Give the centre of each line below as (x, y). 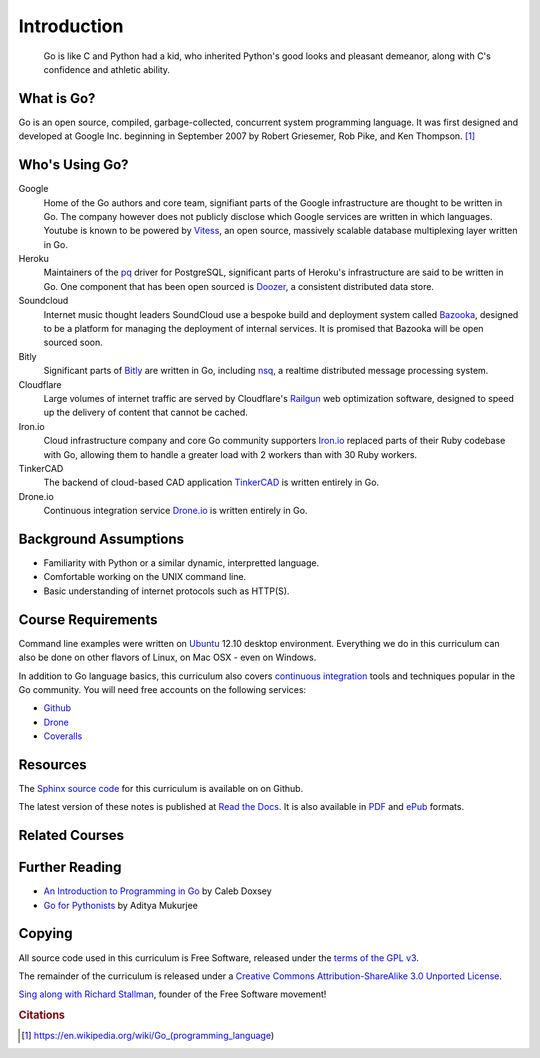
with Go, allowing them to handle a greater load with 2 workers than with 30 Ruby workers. (230, 454)
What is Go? (57, 98)
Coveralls (63, 736)
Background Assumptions (101, 538)
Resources (52, 764)
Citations (41, 1015)
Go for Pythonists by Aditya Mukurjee (121, 905)
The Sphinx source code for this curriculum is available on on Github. (161, 788)
